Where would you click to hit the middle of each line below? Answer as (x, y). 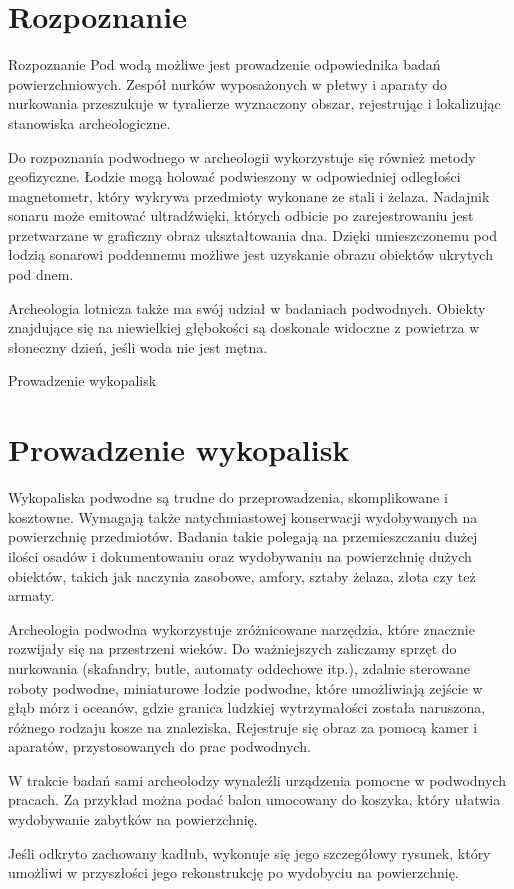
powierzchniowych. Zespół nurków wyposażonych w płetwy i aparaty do (227, 83)
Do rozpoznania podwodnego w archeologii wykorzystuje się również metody (242, 156)
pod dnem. (41, 274)
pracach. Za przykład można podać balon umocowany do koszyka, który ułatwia (254, 799)
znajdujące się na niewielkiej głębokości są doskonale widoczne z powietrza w (244, 327)
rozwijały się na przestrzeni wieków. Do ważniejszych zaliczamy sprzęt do (232, 648)
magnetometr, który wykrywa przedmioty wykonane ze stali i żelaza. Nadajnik (249, 195)
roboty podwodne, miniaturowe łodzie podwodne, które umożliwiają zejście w (245, 687)
